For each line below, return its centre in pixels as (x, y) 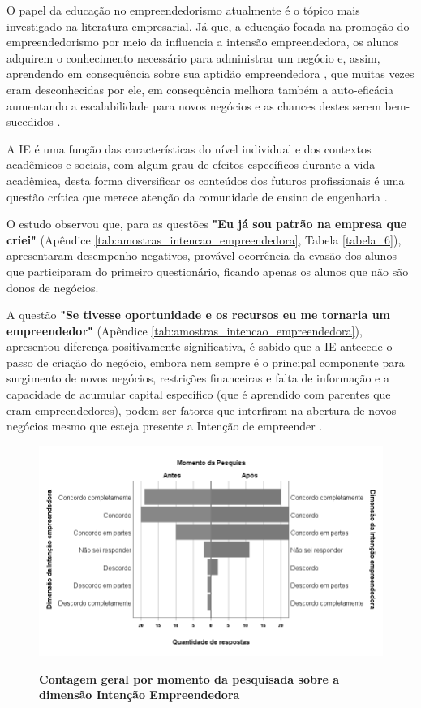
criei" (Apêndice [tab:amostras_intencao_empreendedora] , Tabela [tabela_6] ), (204, 239)
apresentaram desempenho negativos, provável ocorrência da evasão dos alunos (202, 255)
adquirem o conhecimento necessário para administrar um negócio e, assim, (193, 57)
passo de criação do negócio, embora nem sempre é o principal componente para (206, 362)
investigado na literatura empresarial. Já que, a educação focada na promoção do (208, 26)
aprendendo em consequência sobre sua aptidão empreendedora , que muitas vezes (210, 73)
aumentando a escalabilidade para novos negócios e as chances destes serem (194, 105)
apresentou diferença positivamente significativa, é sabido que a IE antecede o (200, 346)
